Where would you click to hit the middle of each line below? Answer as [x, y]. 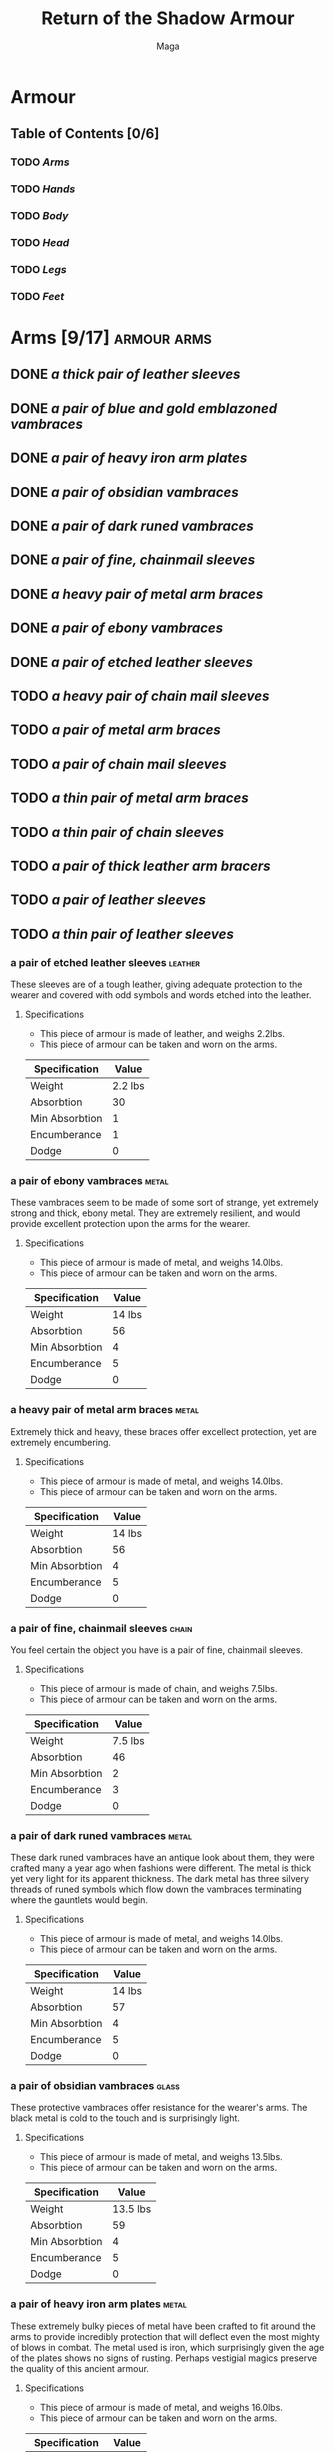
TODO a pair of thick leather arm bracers [141, 865]
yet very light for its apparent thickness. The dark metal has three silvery [160, 1879]
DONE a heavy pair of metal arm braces [137, 593]
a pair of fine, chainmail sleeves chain [101, 1628]
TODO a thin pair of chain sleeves [117, 832]
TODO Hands [43, 189]
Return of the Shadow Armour [168, 18]
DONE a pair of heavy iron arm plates [129, 458]
